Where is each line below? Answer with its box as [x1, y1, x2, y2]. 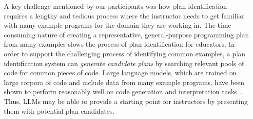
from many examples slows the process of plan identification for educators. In [4, 39, 235, 49]
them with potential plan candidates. [4, 105, 115, 116]
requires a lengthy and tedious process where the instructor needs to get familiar [4, 10, 245, 20]
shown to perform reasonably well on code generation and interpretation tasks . [4, 86, 243, 97]
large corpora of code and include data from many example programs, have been [4, 77, 245, 87]
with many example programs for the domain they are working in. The [4, 20, 215, 30]
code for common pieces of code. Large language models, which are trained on [4, 68, 237, 78]
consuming [4, 29, 36, 39]
